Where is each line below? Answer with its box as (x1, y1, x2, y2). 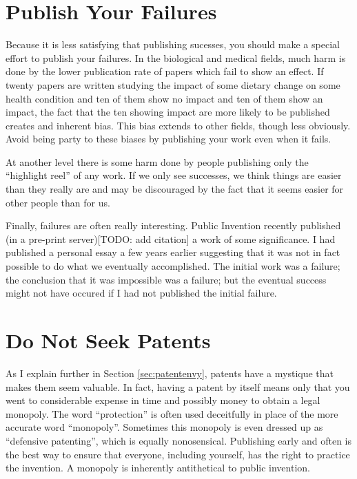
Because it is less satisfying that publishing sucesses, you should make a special (6, 37, 340, 52)
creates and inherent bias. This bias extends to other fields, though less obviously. (6, 118, 351, 132)
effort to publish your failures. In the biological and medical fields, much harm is (6, 50, 346, 65)
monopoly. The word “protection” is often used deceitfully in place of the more (6, 406, 338, 421)
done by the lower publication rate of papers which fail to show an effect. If (6, 64, 324, 78)
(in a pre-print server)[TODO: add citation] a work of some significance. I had (6, 231, 336, 246)
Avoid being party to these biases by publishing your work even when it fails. (6, 131, 331, 146)
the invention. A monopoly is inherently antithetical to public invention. (6, 460, 310, 475)
